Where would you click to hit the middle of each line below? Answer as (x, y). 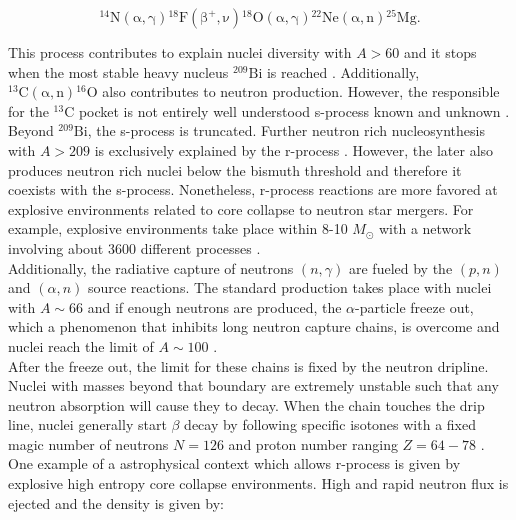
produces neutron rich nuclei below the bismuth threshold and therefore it (235, 169)
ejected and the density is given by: (116, 502)
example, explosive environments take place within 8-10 (178, 228)
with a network (425, 228)
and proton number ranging (313, 443)
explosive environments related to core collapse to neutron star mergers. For (241, 208)
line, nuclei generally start (87, 424)
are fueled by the (401, 267)
